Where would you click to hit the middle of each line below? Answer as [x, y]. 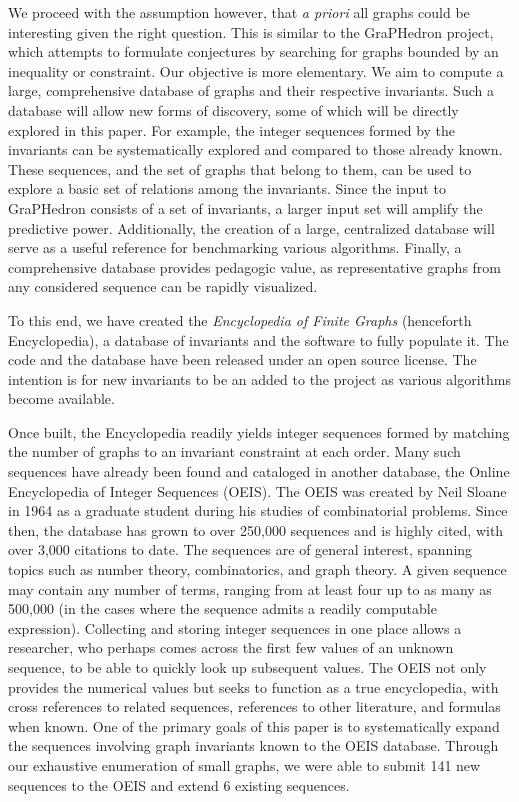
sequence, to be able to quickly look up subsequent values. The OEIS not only [247, 667]
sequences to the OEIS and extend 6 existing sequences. [179, 784]
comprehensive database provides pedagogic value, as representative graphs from [255, 266]
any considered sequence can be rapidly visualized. [163, 286]
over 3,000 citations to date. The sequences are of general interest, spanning [240, 549]
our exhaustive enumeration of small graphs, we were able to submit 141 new [244, 764]
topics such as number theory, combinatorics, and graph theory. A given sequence [257, 569]
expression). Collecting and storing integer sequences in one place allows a [235, 627]
